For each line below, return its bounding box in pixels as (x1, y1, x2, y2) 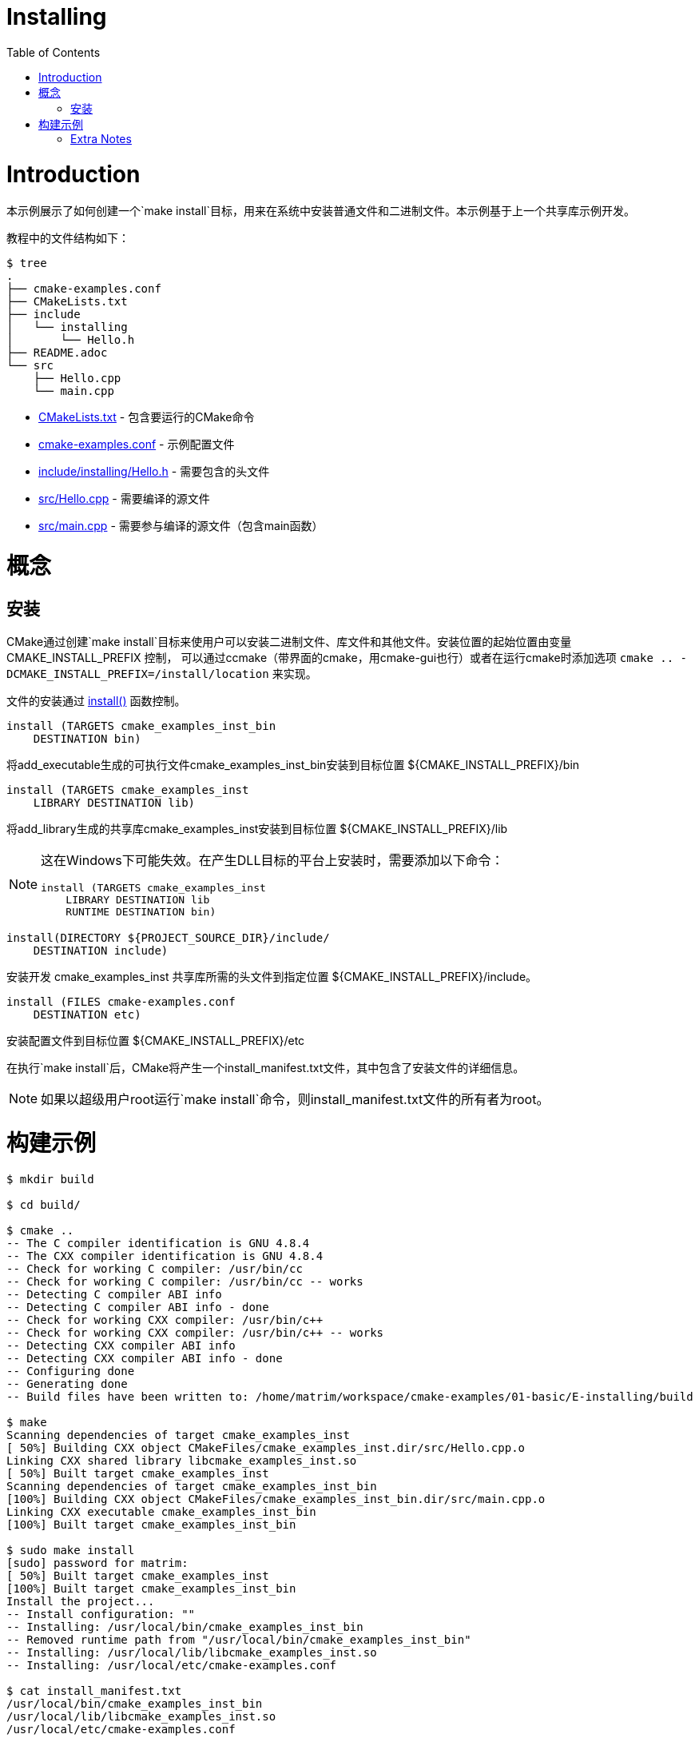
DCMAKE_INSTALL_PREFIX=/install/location (6, 668, 269, 681)
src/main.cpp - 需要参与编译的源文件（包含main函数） (38, 519, 324, 533)
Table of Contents (6, 45, 101, 59)
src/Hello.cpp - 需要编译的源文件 (38, 492, 210, 506)
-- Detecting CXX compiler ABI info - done (6, 1351, 283, 1365)
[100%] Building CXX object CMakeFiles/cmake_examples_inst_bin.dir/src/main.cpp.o (6, 1492, 546, 1505)
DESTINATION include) (33, 944, 169, 958)
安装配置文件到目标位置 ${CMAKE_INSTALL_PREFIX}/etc (6, 1034, 305, 1048)
